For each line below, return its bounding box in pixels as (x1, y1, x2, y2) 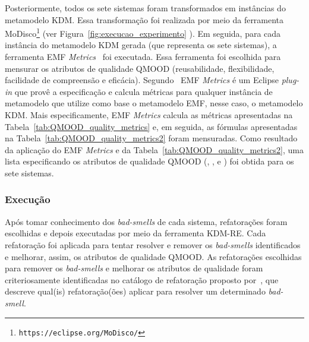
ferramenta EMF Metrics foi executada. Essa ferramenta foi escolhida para (5, 50, 281, 63)
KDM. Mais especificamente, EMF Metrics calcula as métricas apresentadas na (5, 109, 293, 121)
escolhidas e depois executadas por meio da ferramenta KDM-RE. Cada (5, 227, 266, 239)
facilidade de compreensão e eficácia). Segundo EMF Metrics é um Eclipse (5, 74, 279, 86)
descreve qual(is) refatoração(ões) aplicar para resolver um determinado (5, 285, 266, 297)
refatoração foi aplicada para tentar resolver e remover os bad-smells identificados (5, 238, 301, 251)
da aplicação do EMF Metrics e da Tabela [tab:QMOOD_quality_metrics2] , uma (5, 143, 304, 156)
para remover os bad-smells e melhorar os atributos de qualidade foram (5, 262, 263, 274)
